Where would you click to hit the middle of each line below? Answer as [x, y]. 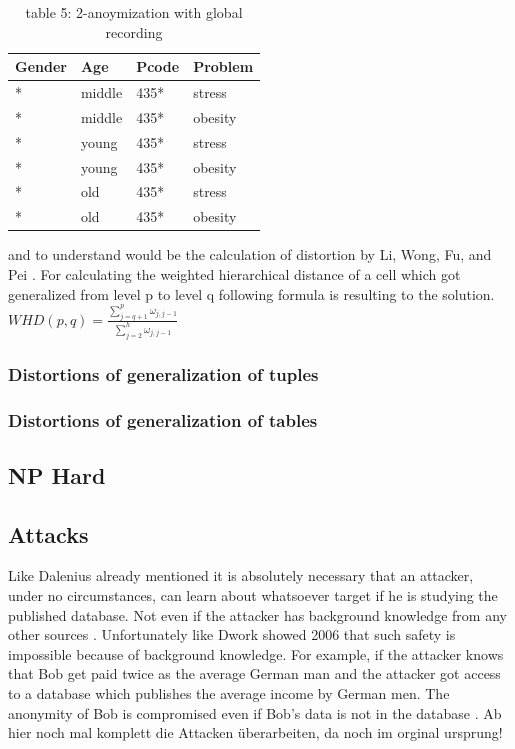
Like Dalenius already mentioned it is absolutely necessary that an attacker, [241, 575]
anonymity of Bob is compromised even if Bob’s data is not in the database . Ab [255, 712]
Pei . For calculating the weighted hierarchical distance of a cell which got [234, 273]
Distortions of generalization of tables [163, 419]
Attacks [48, 533]
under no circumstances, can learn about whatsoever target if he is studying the [253, 595]
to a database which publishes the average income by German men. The [229, 693]
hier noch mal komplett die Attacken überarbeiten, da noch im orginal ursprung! [255, 732]
